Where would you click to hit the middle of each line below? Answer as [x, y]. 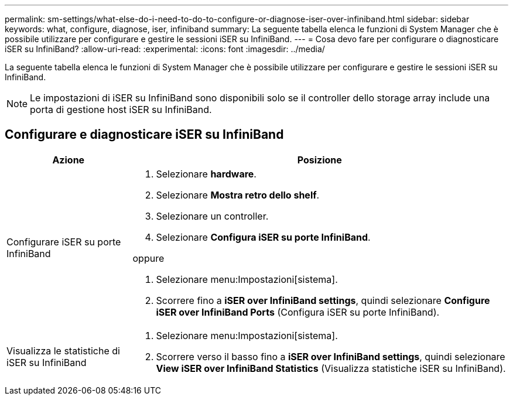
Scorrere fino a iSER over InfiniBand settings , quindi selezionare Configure [323, 300]
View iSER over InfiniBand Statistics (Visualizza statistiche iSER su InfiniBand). [331, 368]
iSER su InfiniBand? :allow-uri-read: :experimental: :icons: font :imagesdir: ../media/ [165, 49]
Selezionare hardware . [206, 174]
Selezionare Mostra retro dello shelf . [238, 195]
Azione [69, 160]
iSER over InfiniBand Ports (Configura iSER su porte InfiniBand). [298, 312]
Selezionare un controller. [212, 216]
